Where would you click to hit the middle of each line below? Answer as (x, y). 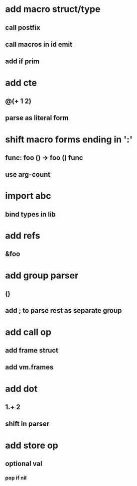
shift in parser (27, 424)
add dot (21, 389)
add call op (28, 332)
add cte (21, 83)
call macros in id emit (39, 44)
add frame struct (32, 350)
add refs (23, 236)
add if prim (22, 61)
